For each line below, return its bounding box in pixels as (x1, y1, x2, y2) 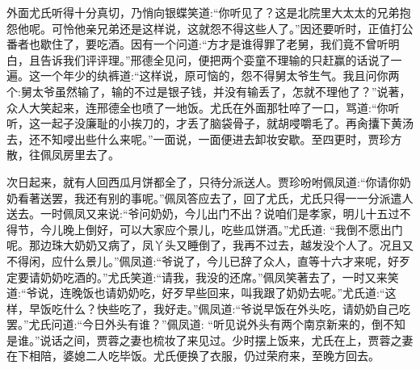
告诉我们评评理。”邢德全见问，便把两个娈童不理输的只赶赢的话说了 (40, 51, 391, 68)
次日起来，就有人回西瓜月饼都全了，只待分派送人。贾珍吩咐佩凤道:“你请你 (6, 173, 400, 190)
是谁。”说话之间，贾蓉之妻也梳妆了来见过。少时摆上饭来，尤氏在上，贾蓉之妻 (6, 331, 414, 348)
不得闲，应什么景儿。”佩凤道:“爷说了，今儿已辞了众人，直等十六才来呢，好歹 (6, 252, 411, 269)
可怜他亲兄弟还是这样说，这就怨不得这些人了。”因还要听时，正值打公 (51, 19, 414, 36)
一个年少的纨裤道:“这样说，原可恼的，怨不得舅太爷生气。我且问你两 (40, 67, 400, 84)
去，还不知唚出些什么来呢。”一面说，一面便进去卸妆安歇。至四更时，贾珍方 (6, 130, 402, 147)
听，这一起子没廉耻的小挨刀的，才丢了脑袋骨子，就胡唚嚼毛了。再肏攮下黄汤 (6, 115, 414, 132)
